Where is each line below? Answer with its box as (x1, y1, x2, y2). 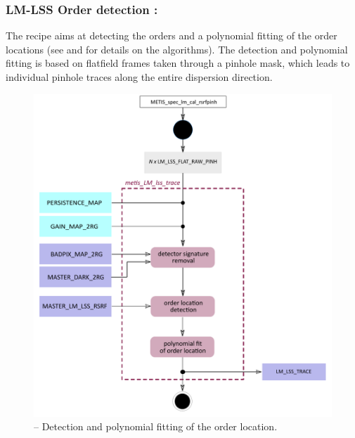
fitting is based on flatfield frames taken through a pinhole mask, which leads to (6, 56, 350, 70)
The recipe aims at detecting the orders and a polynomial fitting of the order (6, 28, 337, 43)
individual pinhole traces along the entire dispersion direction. (6, 70, 273, 84)
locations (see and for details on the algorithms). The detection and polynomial (6, 41, 348, 56)
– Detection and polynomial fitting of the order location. (34, 419, 278, 434)
